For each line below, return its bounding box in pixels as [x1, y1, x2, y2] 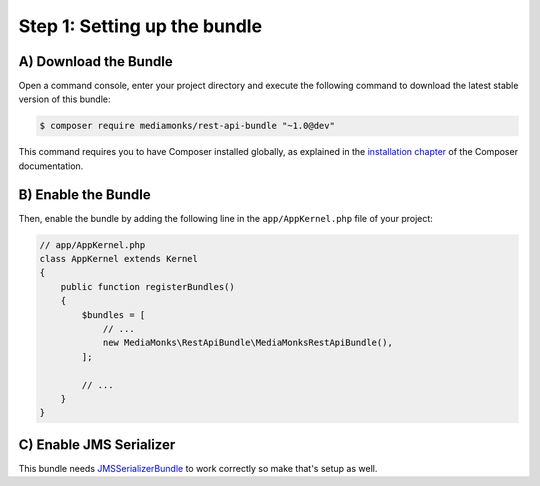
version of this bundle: [18, 93, 111, 105]
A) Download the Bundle [18, 53, 174, 70]
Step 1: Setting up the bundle [18, 15, 263, 37]
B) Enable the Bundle [18, 186, 151, 203]
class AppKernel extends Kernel [39, 253, 199, 265]
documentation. [18, 160, 84, 172]
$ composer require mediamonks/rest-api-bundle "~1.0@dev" [39, 120, 335, 132]
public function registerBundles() [60, 281, 235, 292]
